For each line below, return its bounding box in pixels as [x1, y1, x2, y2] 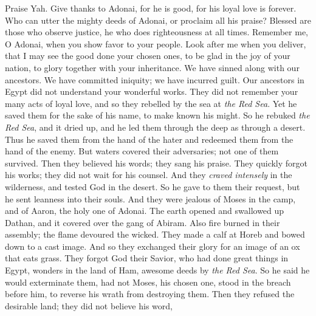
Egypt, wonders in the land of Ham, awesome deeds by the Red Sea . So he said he [5, 264, 310, 276]
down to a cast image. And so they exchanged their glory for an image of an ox [5, 239, 300, 252]
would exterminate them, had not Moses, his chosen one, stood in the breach [5, 275, 291, 288]
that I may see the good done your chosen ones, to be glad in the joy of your [5, 49, 290, 62]
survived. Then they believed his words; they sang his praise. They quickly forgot [5, 156, 308, 169]
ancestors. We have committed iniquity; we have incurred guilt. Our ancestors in [5, 73, 304, 86]
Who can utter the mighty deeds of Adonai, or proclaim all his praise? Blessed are [5, 13, 311, 26]
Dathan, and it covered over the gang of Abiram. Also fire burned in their [5, 216, 280, 228]
